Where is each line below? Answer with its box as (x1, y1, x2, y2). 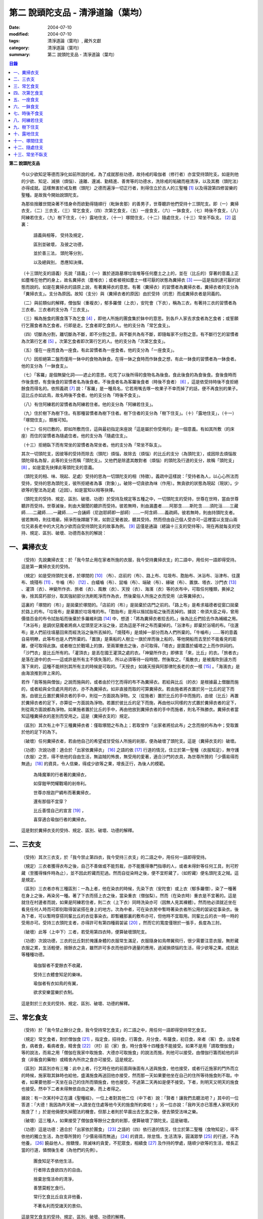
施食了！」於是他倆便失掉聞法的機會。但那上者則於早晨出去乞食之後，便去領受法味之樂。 (21, 1108, 201, 1114)
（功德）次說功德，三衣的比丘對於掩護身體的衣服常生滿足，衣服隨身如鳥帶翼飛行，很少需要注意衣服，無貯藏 (21, 938, 239, 944)
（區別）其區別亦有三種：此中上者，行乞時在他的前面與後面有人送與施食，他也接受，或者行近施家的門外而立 (21, 1065, 239, 1071)
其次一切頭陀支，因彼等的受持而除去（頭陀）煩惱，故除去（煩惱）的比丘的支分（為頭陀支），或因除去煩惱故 (21, 451, 237, 457)
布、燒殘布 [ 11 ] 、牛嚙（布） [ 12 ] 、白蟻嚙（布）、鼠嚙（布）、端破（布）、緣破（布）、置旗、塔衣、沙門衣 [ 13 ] (21, 579, 237, 585)
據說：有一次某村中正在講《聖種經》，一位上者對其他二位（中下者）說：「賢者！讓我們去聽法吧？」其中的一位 (21, 1095, 239, 1101)
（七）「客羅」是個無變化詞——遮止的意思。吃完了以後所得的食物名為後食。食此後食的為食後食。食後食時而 (21, 372, 237, 378)
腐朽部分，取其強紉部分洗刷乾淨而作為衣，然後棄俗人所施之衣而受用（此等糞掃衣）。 (38, 593, 207, 599)
